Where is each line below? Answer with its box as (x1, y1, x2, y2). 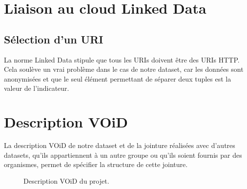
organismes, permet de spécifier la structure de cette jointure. (4, 159, 188, 169)
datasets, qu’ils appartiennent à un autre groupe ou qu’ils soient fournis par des (4, 149, 242, 160)
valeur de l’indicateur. (4, 83, 69, 93)
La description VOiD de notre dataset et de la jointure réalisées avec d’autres (4, 140, 235, 150)
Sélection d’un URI (4, 31, 103, 46)
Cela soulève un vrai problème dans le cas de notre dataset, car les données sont (4, 64, 244, 74)
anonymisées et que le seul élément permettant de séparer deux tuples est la (4, 73, 231, 84)
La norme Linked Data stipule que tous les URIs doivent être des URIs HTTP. (4, 54, 240, 64)
